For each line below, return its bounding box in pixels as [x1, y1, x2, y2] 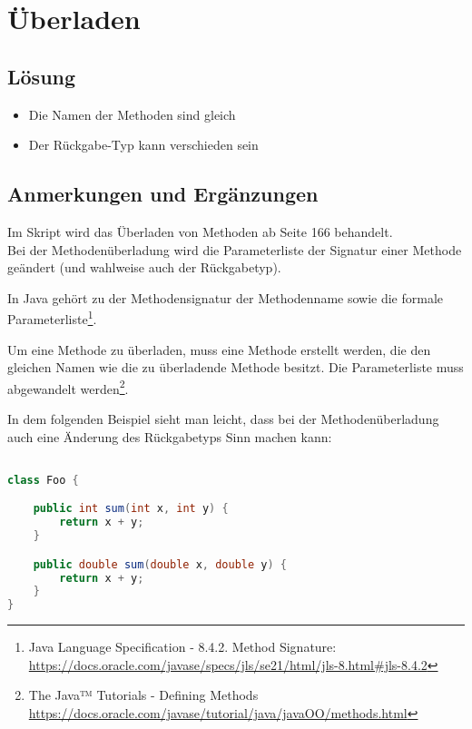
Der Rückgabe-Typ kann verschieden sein [28, 135, 259, 154]
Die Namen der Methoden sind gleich [28, 104, 236, 123]
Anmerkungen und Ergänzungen [7, 180, 319, 208]
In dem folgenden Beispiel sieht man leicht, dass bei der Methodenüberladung [7, 409, 439, 429]
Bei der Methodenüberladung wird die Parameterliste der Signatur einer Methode [7, 240, 462, 259]
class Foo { [7, 473, 79, 487]
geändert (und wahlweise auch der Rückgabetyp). [7, 258, 281, 277]
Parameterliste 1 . [7, 307, 97, 328]
